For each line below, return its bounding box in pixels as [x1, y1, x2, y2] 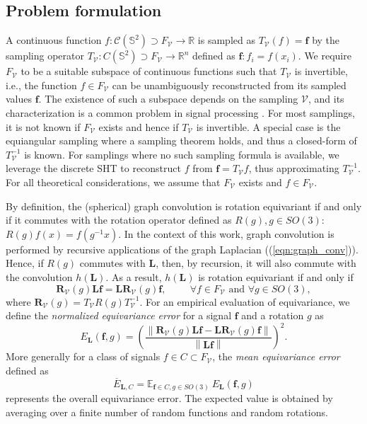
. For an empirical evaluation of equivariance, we [139, 294, 350, 309]
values [6, 91, 33, 106]
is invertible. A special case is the [196, 119, 341, 134]
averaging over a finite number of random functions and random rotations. [6, 404, 328, 419]
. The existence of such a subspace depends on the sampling [38, 91, 298, 106]
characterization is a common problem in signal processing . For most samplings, [6, 105, 356, 120]
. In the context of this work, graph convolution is [118, 226, 334, 241]
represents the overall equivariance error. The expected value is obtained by [6, 391, 333, 406]
